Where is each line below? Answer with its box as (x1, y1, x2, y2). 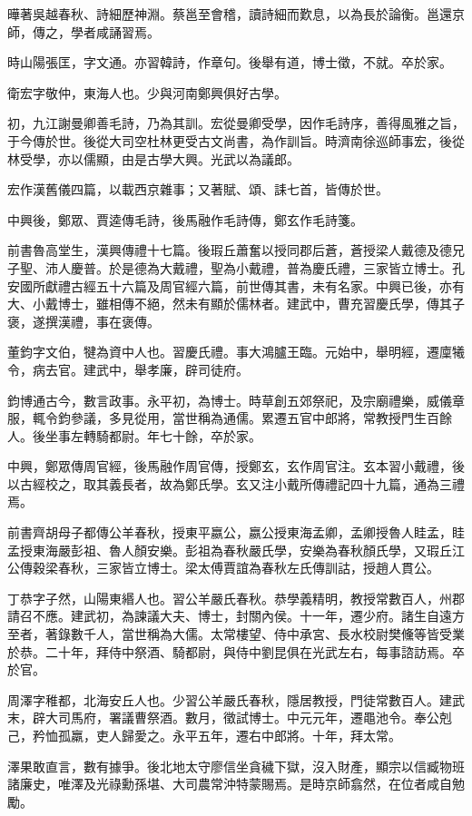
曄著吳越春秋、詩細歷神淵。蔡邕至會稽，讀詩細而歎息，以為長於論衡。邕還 (7, 5, 452, 23)
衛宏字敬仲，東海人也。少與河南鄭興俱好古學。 (7, 83, 287, 102)
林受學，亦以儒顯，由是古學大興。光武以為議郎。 (7, 149, 300, 168)
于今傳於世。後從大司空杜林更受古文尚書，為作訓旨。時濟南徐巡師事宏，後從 (7, 131, 465, 150)
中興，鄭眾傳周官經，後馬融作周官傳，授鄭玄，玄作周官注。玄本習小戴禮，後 (7, 457, 465, 476)
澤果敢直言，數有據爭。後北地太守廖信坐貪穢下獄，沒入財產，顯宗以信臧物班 (7, 756, 465, 775)
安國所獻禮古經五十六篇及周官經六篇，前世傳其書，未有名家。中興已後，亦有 (7, 276, 465, 295)
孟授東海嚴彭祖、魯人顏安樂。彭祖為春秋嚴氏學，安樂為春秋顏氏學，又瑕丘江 (7, 540, 465, 559)
